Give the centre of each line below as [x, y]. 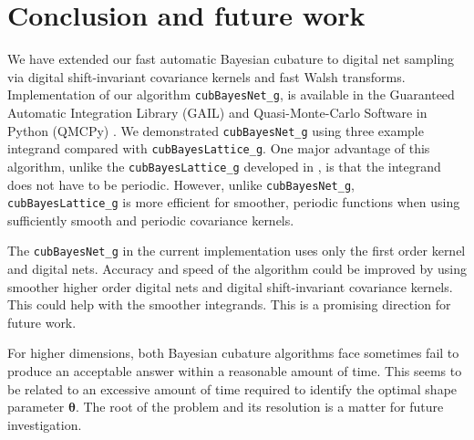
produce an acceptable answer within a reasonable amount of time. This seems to [235, 371]
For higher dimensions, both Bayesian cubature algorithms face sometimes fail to [233, 353]
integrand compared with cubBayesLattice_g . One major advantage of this [219, 148]
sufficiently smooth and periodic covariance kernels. [151, 220]
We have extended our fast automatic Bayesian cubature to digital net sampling [231, 59]
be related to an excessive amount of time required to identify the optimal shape [232, 388]
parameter [36, 407]
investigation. [45, 424]
